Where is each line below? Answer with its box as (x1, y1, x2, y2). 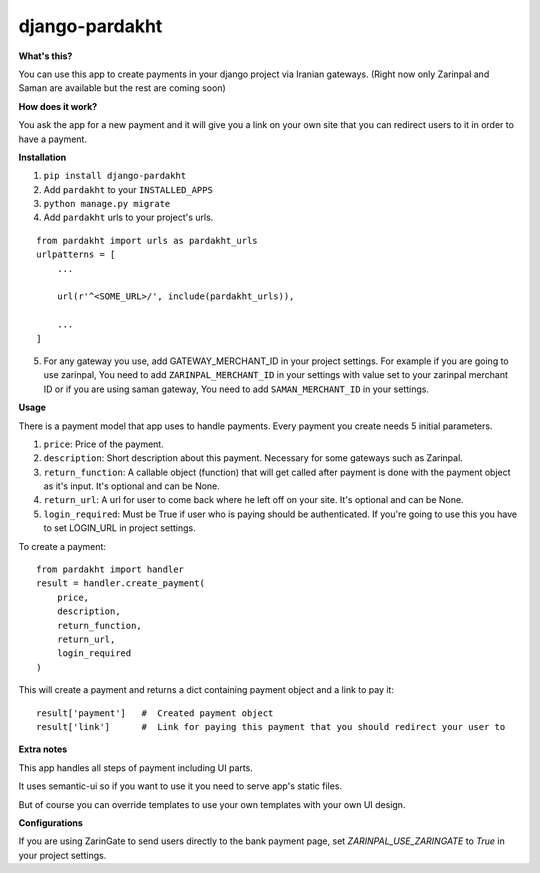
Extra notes (18, 743, 68, 755)
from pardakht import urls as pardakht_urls (36, 235, 259, 246)
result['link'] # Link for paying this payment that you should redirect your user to (36, 721, 506, 732)
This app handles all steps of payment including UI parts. (18, 761, 254, 774)
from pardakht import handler (36, 564, 185, 575)
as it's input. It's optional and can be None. (43, 480, 220, 492)
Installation (18, 151, 67, 163)
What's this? (18, 50, 73, 62)
